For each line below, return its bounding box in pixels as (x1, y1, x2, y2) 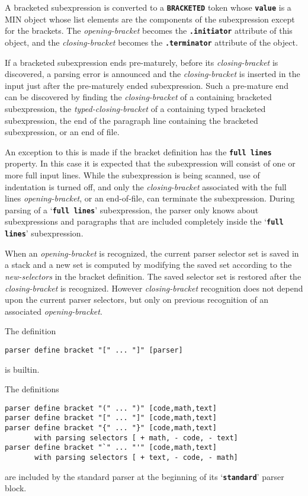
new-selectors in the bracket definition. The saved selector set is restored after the (5, 270, 301, 282)
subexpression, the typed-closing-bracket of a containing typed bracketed (5, 102, 266, 114)
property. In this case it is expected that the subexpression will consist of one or (5, 157, 296, 169)
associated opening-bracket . (5, 305, 102, 317)
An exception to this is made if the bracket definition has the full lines (5, 145, 272, 158)
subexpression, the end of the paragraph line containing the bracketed (5, 114, 258, 126)
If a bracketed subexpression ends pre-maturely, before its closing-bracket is (5, 56, 278, 68)
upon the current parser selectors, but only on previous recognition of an (5, 293, 269, 306)
